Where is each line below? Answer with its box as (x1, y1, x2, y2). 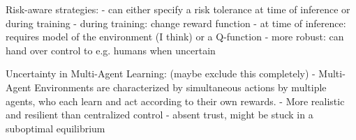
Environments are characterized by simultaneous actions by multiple (34, 79, 327, 94)
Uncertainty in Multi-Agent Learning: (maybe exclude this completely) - (6, 66, 316, 81)
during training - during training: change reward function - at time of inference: (6, 15, 346, 30)
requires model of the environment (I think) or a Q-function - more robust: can (6, 29, 344, 44)
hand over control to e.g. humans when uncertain (6, 42, 216, 57)
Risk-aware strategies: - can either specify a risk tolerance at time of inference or (6, 2, 350, 16)
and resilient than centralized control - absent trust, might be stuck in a (6, 107, 313, 122)
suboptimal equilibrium (6, 120, 105, 135)
